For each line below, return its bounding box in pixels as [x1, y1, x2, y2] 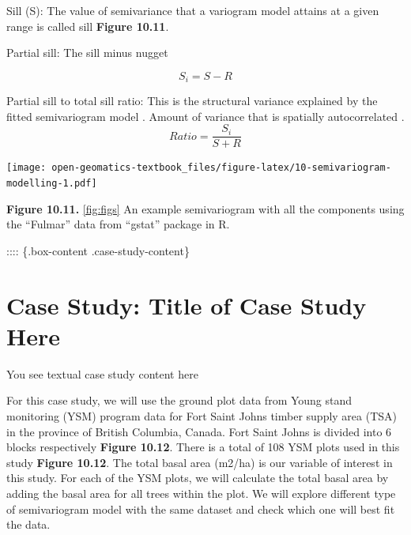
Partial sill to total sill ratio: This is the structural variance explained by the [6, 92, 378, 109]
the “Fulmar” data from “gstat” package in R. [6, 216, 230, 232]
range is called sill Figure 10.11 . [6, 17, 169, 34]
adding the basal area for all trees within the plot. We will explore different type [6, 485, 396, 502]
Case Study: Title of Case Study [6, 288, 367, 321]
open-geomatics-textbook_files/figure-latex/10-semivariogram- [51, 162, 391, 174]
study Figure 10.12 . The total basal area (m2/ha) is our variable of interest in [6, 454, 393, 470]
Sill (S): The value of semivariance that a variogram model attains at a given [6, 2, 379, 18]
